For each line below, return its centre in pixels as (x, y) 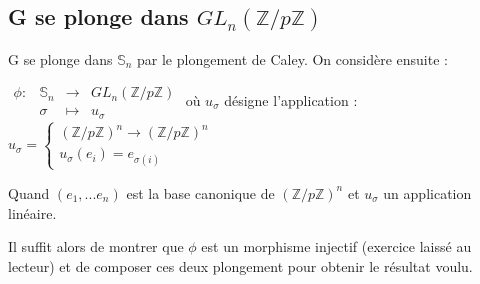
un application (427, 192)
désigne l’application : (291, 99)
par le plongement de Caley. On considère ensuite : (292, 58)
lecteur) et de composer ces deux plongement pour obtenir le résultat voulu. (240, 265)
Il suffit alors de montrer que (96, 246)
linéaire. (32, 212)
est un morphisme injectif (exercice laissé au (336, 246)
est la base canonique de (200, 192)
